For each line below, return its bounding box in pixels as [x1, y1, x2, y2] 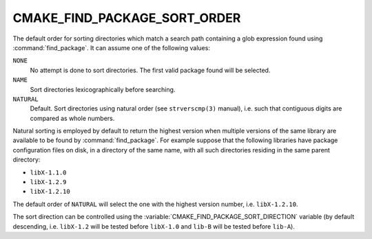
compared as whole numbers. [30, 114, 115, 122]
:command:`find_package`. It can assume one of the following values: [12, 43, 210, 52]
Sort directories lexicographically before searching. [30, 85, 176, 93]
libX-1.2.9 [30, 179, 67, 186]
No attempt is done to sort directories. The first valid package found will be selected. [30, 66, 271, 74]
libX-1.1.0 [30, 168, 67, 177]
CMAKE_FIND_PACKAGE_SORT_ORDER [12, 10, 241, 25]
